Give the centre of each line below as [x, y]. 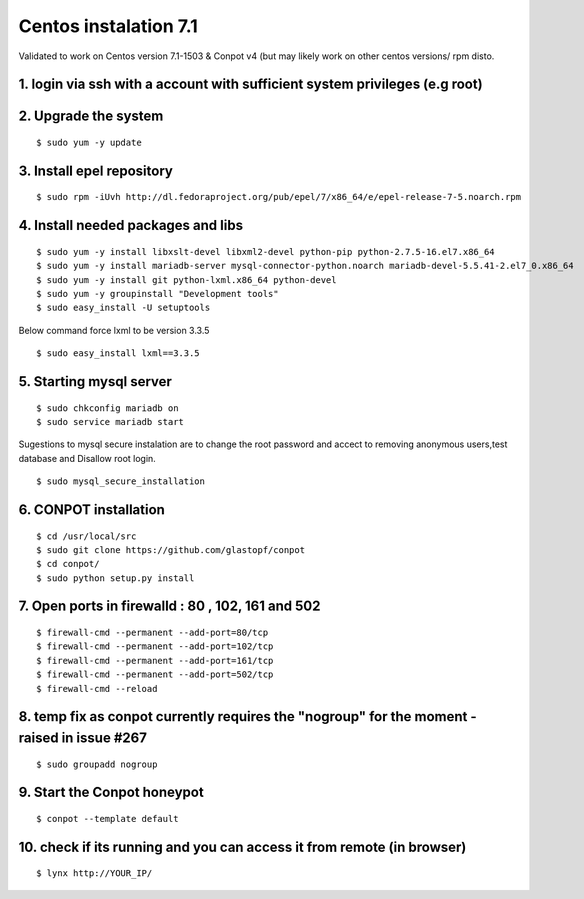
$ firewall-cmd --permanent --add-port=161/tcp [155, 660]
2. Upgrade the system [91, 116]
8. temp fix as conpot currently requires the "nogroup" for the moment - [247, 716]
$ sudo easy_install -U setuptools [123, 308]
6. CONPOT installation [91, 509]
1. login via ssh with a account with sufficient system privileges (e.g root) [251, 84]
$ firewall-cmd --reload [97, 688]
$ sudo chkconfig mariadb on [107, 408]
